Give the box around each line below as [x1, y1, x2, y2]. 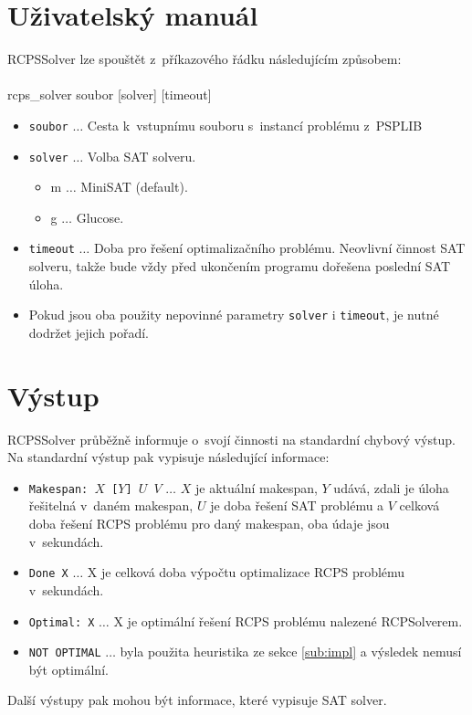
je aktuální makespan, [195, 478, 318, 497]
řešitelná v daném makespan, [28, 496, 194, 515]
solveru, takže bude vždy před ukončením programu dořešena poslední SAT [28, 257, 451, 276]
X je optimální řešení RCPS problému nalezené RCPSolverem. [113, 611, 463, 630]
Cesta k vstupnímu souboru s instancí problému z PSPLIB [87, 115, 423, 134]
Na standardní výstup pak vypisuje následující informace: [7, 447, 330, 467]
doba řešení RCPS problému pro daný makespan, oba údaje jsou [28, 514, 390, 533]
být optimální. [28, 659, 109, 678]
